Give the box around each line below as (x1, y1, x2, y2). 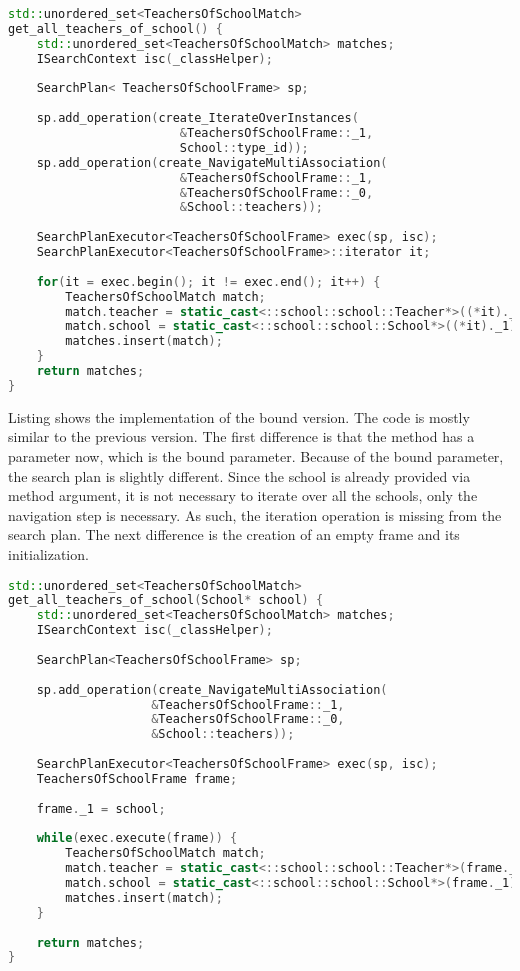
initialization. (8, 543, 89, 564)
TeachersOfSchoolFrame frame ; (36, 771, 238, 786)
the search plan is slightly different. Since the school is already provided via (8, 465, 471, 486)
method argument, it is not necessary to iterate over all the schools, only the (8, 485, 478, 506)
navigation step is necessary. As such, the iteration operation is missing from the (8, 504, 502, 525)
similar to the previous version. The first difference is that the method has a (8, 426, 475, 447)
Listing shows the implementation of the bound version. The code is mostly (8, 406, 470, 427)
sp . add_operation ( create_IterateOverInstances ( (36, 111, 359, 126)
